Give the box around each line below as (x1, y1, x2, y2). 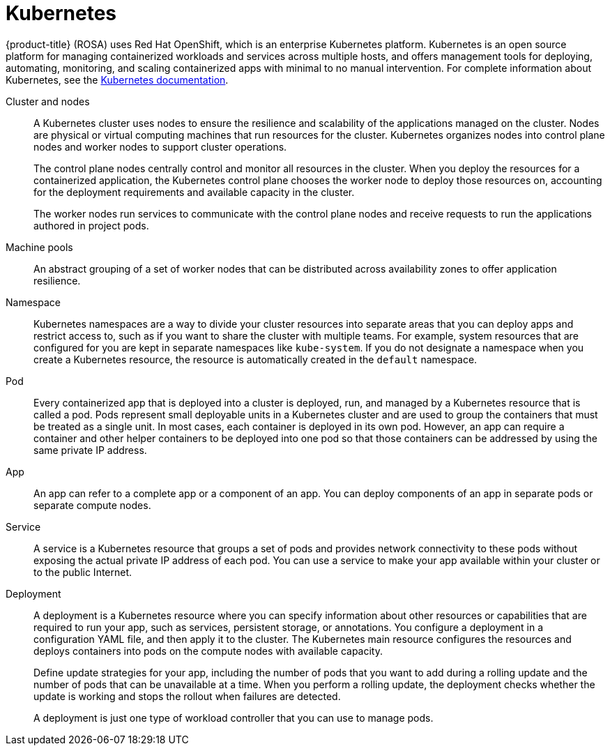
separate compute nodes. (33, 499, 151, 511)
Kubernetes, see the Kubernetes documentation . (6, 73, 229, 86)
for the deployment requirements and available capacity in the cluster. (33, 185, 355, 198)
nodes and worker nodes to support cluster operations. (33, 140, 287, 153)
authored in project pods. (33, 219, 149, 232)
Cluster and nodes (6, 95, 90, 107)
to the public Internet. (33, 566, 132, 578)
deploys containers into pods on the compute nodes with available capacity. (33, 644, 383, 657)
